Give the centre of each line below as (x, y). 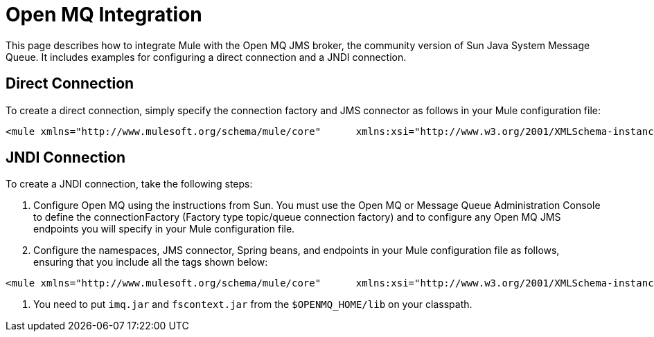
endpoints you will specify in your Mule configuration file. (164, 229)
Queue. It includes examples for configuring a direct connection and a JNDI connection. (206, 57)
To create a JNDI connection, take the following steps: (129, 184)
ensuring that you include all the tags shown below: (151, 262)
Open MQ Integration (104, 15)
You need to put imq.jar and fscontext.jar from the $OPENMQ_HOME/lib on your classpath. (253, 304)
